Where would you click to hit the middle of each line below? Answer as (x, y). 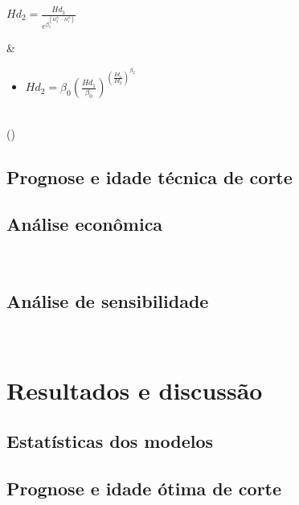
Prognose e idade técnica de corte (149, 177)
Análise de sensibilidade (108, 301)
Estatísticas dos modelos (110, 441)
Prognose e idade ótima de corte (144, 489)
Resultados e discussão (135, 390)
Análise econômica (85, 224)
